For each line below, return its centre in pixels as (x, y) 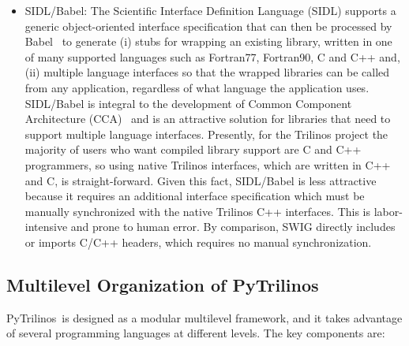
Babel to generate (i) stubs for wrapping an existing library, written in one (208, 41)
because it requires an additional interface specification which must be (195, 196)
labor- (388, 211)
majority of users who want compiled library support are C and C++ (193, 149)
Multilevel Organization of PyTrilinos (163, 284)
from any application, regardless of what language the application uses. (197, 87)
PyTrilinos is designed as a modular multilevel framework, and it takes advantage (204, 317)
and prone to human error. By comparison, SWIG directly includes (233, 227)
